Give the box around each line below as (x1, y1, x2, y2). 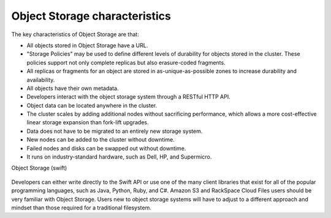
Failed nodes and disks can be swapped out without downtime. (26, 145, 186, 152)
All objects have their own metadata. (26, 85, 119, 92)
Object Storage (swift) (11, 164, 67, 171)
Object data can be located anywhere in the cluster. (26, 102, 158, 109)
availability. (26, 76, 55, 83)
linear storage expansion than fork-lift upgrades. (26, 119, 149, 126)
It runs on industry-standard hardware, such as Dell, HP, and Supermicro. (26, 153, 212, 160)
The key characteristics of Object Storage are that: (11, 31, 139, 38)
